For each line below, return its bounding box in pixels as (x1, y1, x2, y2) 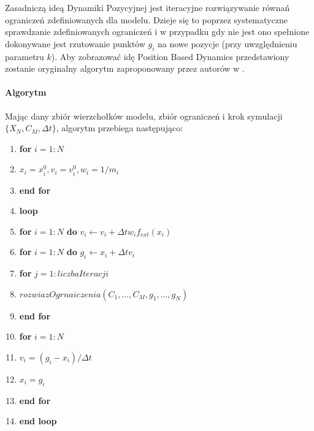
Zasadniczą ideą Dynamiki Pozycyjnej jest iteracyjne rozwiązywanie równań (5, 1, 290, 13)
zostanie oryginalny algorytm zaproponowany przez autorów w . (5, 62, 245, 75)
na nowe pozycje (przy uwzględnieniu (157, 37, 297, 50)
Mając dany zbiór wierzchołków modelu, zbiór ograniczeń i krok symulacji (5, 109, 283, 122)
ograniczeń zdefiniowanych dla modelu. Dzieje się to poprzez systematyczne (5, 13, 288, 26)
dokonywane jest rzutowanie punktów (5, 37, 145, 50)
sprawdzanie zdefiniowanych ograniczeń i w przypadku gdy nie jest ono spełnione (5, 25, 310, 38)
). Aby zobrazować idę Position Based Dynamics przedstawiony (51, 50, 289, 63)
